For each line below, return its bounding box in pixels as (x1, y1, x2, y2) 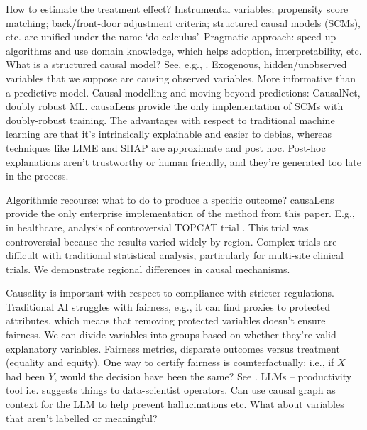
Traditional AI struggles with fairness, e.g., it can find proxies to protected (6, 299, 331, 314)
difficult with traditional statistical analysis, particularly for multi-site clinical (6, 248, 344, 263)
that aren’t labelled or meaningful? (6, 410, 158, 425)
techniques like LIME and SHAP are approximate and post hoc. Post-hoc (6, 140, 326, 155)
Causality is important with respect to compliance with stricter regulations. (6, 285, 334, 300)
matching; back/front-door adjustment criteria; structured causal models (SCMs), (6, 15, 361, 30)
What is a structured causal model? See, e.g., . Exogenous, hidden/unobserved (6, 57, 347, 72)
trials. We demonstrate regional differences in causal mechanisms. (6, 261, 290, 276)
